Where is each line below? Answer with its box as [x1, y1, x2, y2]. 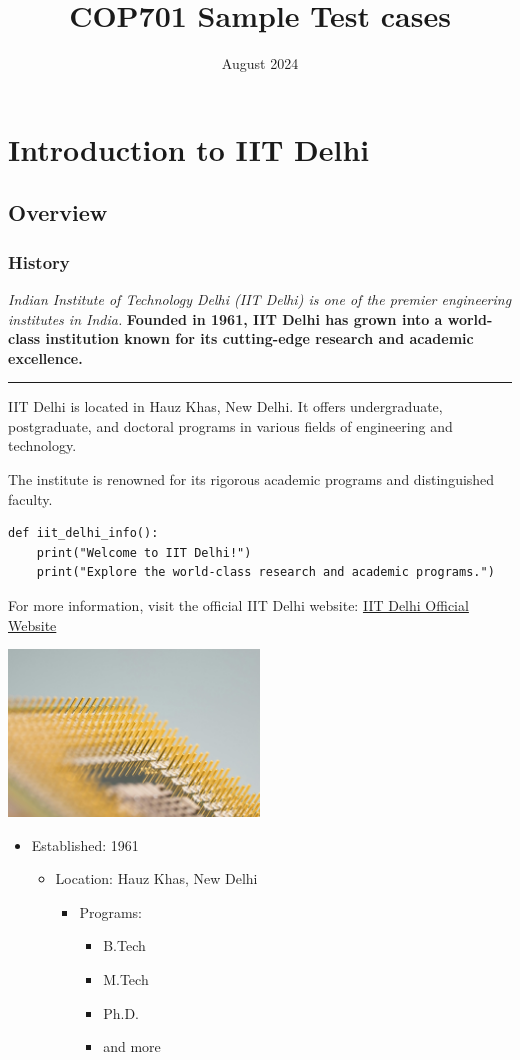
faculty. [8, 488, 53, 509]
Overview [8, 197, 108, 228]
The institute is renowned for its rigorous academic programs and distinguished [8, 469, 495, 490]
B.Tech [103, 935, 146, 956]
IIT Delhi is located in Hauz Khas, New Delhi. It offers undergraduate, [8, 396, 443, 417]
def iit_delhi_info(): [8, 526, 159, 541]
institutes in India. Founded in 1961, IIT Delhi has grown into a [8, 308, 443, 329]
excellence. [8, 347, 83, 368]
